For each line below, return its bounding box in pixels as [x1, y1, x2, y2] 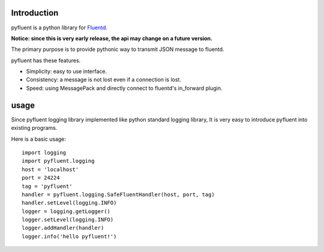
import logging [22, 149, 67, 156]
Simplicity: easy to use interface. [26, 68, 107, 75]
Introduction [11, 8, 59, 18]
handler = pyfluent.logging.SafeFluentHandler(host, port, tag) [22, 191, 215, 198]
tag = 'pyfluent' [22, 183, 73, 190]
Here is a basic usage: [11, 135, 66, 142]
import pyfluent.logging [22, 157, 95, 165]
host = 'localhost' [22, 166, 79, 173]
